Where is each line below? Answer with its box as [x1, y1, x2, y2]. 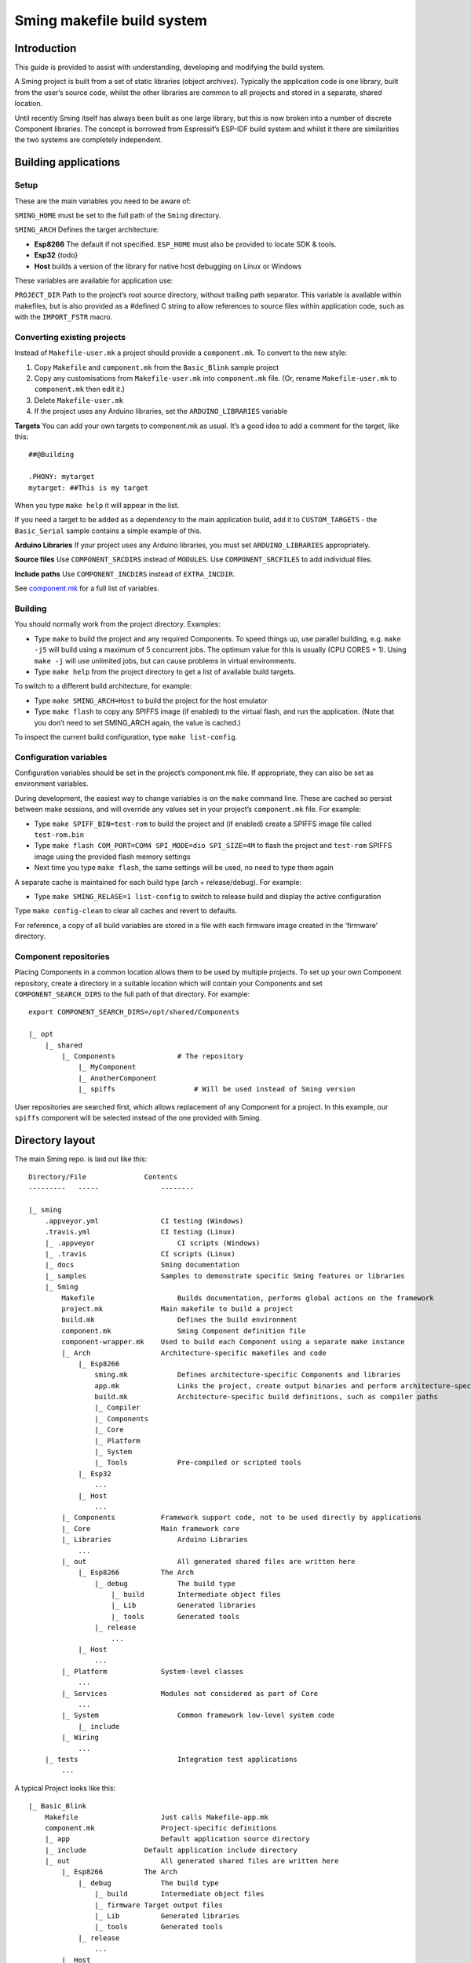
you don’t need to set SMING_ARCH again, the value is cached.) [34, 718, 241, 727]
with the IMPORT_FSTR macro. [14, 313, 113, 322]
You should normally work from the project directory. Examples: [14, 620, 221, 629]
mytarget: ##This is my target [28, 483, 149, 492]
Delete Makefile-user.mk [34, 395, 124, 404]
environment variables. [14, 779, 89, 788]
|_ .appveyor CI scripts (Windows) [44, 1238, 261, 1248]
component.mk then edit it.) [34, 385, 126, 394]
